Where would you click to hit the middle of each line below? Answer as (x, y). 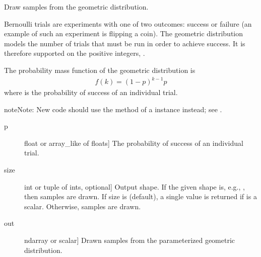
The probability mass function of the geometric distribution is (100, 70)
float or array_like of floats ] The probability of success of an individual (134, 143)
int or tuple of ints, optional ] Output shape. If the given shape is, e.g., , (135, 186)
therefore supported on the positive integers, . (75, 53)
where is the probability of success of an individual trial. (91, 92)
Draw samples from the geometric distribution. (76, 7)
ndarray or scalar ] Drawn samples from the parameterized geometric (130, 240)
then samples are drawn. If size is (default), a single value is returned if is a (141, 196)
